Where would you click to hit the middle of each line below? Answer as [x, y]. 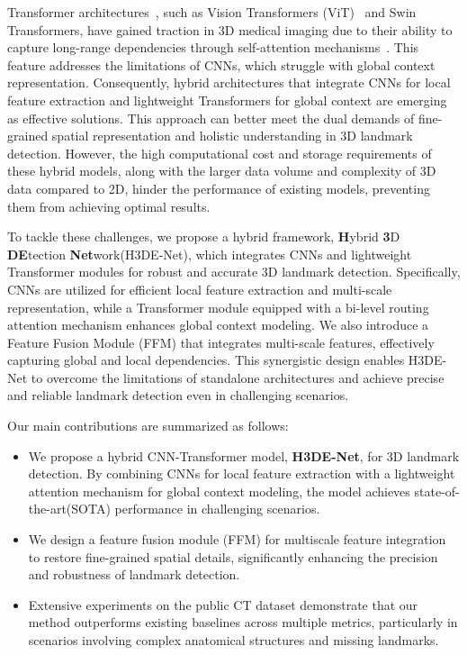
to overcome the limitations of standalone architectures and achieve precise [238, 377]
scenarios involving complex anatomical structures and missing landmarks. [233, 640]
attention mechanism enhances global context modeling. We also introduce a [218, 325]
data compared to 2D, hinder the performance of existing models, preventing [219, 188]
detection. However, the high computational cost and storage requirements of [220, 153]
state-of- [437, 491]
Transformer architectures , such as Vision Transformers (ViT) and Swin [212, 12]
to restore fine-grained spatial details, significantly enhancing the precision [233, 556]
